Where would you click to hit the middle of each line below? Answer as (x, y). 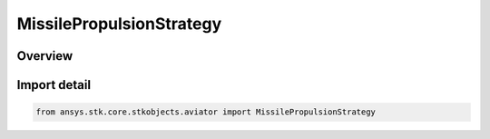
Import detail (54, 85)
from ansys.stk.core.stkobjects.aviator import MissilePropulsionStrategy (206, 112)
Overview (45, 56)
